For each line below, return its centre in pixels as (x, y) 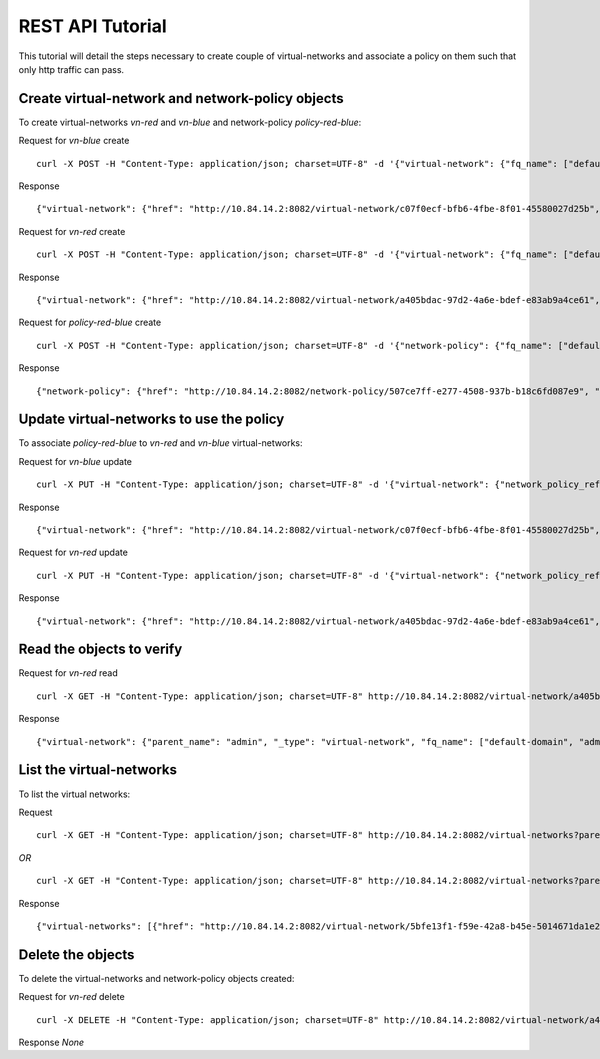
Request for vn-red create (72, 231)
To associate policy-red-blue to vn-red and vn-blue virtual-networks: (161, 443)
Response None (51, 1042)
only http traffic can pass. (71, 69)
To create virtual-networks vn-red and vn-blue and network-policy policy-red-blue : (190, 122)
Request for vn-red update (73, 552)
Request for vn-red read (68, 673)
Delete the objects (76, 954)
